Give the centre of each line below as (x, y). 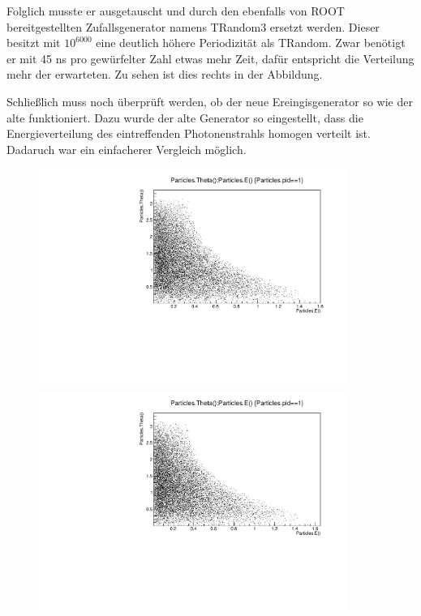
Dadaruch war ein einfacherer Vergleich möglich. (127, 149)
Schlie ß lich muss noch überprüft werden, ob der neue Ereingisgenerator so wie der (210, 101)
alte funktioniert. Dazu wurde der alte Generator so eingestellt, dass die (185, 117)
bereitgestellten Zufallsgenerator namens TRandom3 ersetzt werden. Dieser (193, 26)
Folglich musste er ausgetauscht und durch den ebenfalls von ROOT (176, 11)
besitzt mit (34, 43)
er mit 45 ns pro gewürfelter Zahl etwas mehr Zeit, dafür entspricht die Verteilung (210, 58)
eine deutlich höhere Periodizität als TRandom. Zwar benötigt (251, 43)
